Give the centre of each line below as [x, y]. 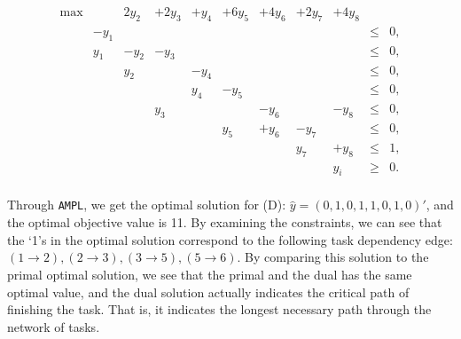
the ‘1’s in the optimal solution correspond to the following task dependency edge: [230, 239]
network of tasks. [54, 326]
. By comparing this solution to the [333, 257]
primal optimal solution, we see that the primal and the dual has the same [210, 274]
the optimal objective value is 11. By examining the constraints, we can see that [225, 222]
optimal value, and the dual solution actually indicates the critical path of [208, 292]
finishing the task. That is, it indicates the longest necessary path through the [219, 309]
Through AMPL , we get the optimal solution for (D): [147, 205]
